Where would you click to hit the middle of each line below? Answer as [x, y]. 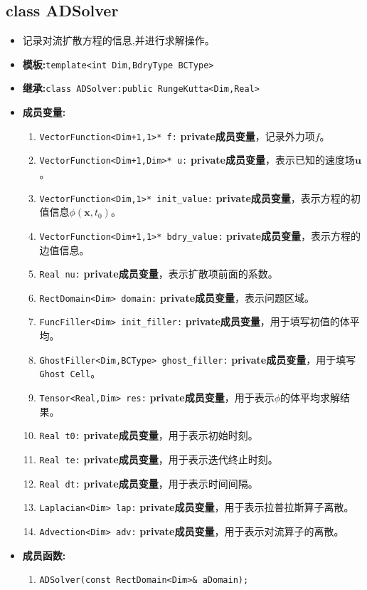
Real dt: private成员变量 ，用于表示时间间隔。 [149, 483]
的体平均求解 [310, 397]
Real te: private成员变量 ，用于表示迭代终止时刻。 [159, 459]
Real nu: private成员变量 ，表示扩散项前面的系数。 [159, 274]
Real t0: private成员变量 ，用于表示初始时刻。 [149, 435]
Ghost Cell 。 [70, 373]
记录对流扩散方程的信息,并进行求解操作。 [118, 40]
